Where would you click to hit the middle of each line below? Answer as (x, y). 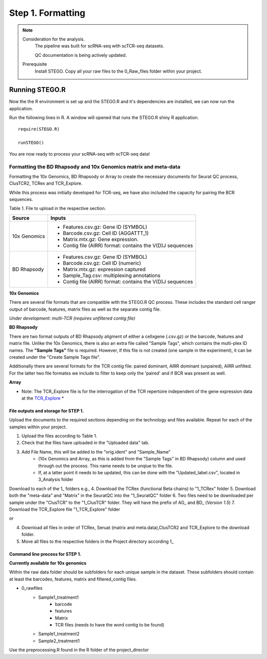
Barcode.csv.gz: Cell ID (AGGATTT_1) (106, 233)
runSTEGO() (31, 143)
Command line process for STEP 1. (45, 554)
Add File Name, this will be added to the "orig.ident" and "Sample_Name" (96, 452)
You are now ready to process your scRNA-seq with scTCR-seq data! (80, 154)
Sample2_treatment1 (59, 641)
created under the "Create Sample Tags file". (55, 357)
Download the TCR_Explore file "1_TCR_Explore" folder (65, 509)
